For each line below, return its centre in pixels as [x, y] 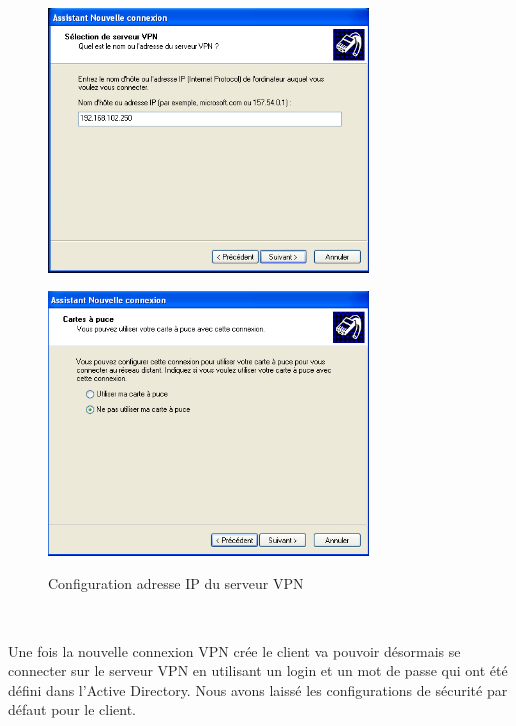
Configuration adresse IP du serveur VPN [176, 583]
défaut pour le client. [72, 709]
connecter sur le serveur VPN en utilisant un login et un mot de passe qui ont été [258, 670]
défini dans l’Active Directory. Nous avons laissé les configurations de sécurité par [258, 689]
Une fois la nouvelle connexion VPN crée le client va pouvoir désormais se [234, 650]
